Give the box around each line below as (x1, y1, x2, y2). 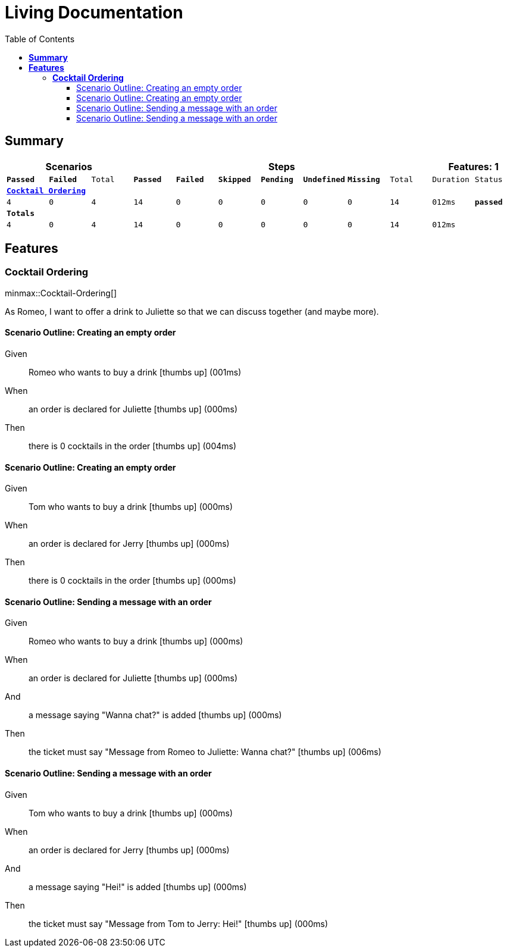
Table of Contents (5, 33, 75, 44)
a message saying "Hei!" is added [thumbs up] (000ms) (29, 881, 247, 892)
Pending (261, 174, 293, 184)
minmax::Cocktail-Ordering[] (5, 287, 117, 298)
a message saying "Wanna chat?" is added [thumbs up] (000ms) (29, 710, 282, 721)
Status (474, 174, 503, 184)
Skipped (218, 174, 251, 184)
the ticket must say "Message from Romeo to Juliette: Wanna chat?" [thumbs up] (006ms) (29, 747, 381, 757)
